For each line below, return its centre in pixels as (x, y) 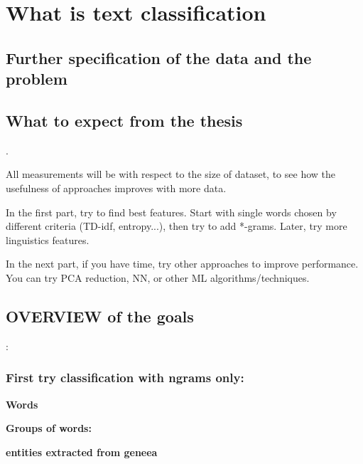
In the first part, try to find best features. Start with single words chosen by (171, 212)
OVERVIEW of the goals (100, 316)
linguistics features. (48, 239)
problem (37, 79)
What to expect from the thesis (124, 120)
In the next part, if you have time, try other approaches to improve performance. (182, 264)
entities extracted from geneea (82, 452)
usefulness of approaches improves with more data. (116, 188)
